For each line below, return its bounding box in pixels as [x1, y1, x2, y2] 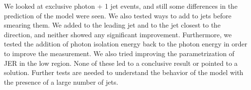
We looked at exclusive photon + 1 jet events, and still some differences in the [4, 1, 238, 11]
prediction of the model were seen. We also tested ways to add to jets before [4, 10, 232, 20]
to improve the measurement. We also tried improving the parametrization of [4, 48, 234, 58]
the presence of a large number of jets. [4, 76, 118, 87]
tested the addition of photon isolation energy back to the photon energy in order [4, 39, 248, 49]
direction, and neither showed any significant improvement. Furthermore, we [4, 29, 232, 39]
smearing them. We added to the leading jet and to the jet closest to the [4, 20, 221, 30]
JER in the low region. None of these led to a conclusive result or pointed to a [4, 58, 238, 68]
